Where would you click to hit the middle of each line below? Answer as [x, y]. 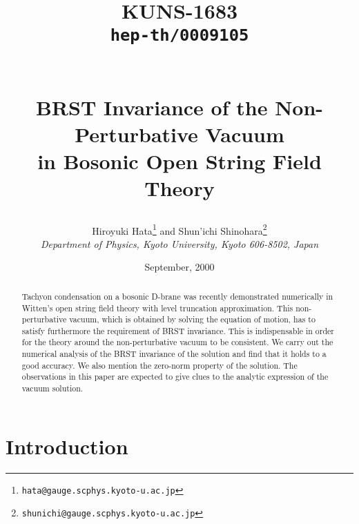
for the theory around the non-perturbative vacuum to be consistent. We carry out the [177, 342]
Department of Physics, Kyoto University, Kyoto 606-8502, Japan [179, 243]
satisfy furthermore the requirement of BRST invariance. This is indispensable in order [178, 330]
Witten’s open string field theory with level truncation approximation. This [157, 308]
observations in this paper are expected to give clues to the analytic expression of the [175, 377]
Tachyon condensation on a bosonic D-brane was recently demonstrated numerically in [177, 296]
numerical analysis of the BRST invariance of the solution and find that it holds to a [174, 354]
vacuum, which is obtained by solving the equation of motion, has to [192, 319]
